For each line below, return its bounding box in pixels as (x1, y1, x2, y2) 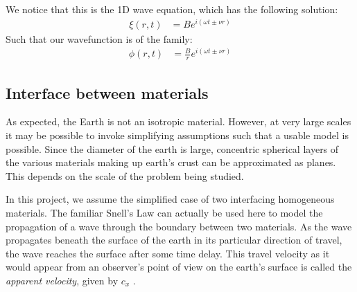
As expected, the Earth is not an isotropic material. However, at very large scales (6, 114, 351, 129)
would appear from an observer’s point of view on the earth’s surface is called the (6, 259, 352, 274)
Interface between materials (6, 82, 209, 103)
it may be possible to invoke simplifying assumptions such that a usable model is (6, 128, 349, 143)
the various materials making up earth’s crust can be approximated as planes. (6, 155, 336, 170)
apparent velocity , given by (6, 273, 119, 287)
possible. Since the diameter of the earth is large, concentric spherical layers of (6, 141, 339, 156)
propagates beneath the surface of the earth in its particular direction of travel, (6, 232, 342, 247)
